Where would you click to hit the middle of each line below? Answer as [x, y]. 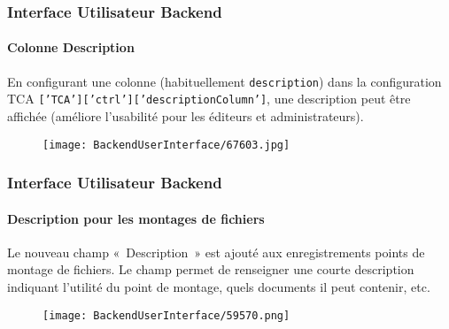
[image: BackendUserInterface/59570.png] [166, 315]
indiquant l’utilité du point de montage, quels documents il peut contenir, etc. [219, 287]
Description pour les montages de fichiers [136, 218]
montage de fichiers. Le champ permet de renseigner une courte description [211, 269]
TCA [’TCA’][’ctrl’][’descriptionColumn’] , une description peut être [209, 99]
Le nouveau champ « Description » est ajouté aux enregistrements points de [216, 252]
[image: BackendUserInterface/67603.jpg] [166, 145]
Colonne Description [71, 47]
